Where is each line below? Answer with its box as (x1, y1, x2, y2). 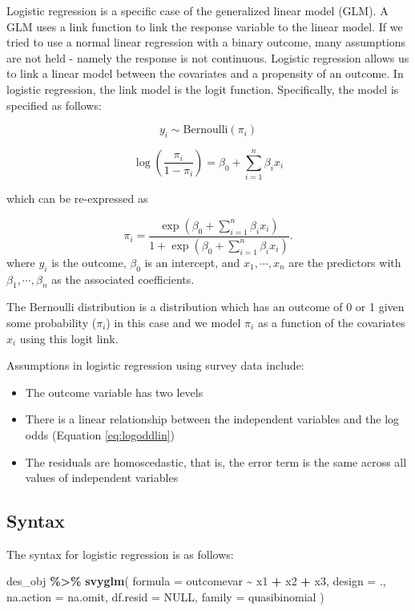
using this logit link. (19, 330, 119, 346)
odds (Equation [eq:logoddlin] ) (25, 426, 175, 443)
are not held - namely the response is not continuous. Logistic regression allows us (6, 49, 409, 66)
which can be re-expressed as (6, 190, 148, 207)
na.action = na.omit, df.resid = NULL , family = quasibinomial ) (6, 589, 324, 605)
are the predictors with (288, 253, 401, 270)
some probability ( (6, 314, 97, 330)
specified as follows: (6, 96, 102, 113)
